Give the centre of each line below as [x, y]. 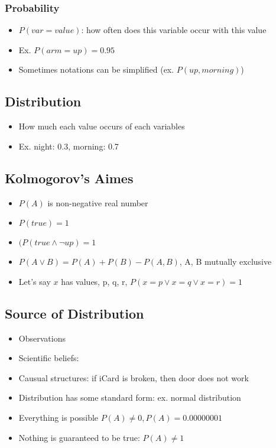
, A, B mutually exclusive [225, 262]
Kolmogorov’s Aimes [69, 178]
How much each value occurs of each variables [102, 126]
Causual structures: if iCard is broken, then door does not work [134, 377]
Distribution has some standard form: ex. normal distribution [130, 397]
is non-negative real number [98, 202]
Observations [42, 338]
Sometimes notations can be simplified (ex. [96, 69]
